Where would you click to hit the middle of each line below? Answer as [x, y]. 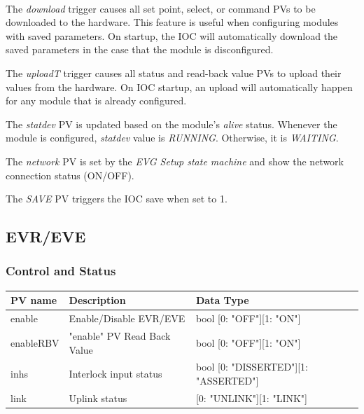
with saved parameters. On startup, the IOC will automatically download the [172, 35]
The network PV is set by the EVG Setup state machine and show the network [175, 161]
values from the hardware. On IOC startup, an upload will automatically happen [179, 87]
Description [97, 300]
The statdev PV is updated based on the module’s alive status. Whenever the [171, 124]
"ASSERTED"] [227, 380]
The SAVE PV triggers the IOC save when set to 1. [117, 199]
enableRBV [35, 342]
